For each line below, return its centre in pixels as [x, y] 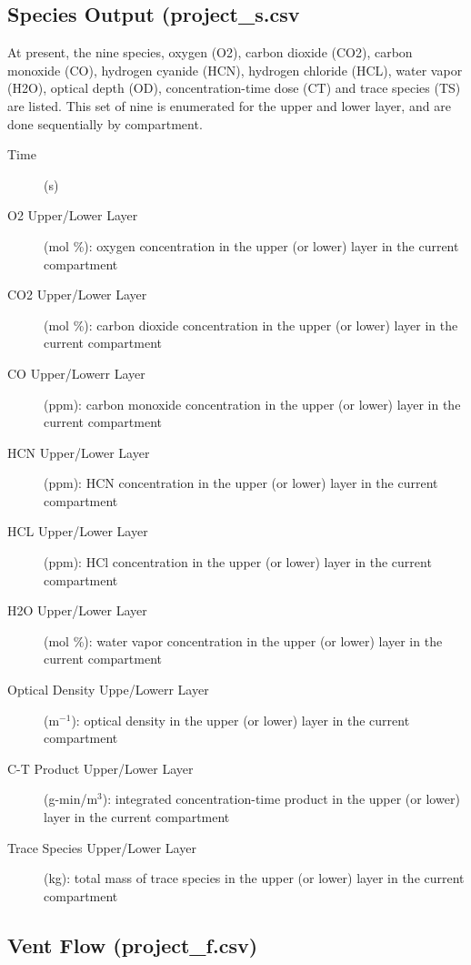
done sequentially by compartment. [105, 123]
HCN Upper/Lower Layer [79, 452]
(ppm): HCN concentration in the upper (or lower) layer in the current [241, 483]
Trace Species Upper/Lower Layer [102, 847]
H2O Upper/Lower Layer [77, 610]
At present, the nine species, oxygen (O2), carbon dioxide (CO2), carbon [210, 52]
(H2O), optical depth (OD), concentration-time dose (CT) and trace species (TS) [234, 88]
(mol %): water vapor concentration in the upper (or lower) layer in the [243, 640]
